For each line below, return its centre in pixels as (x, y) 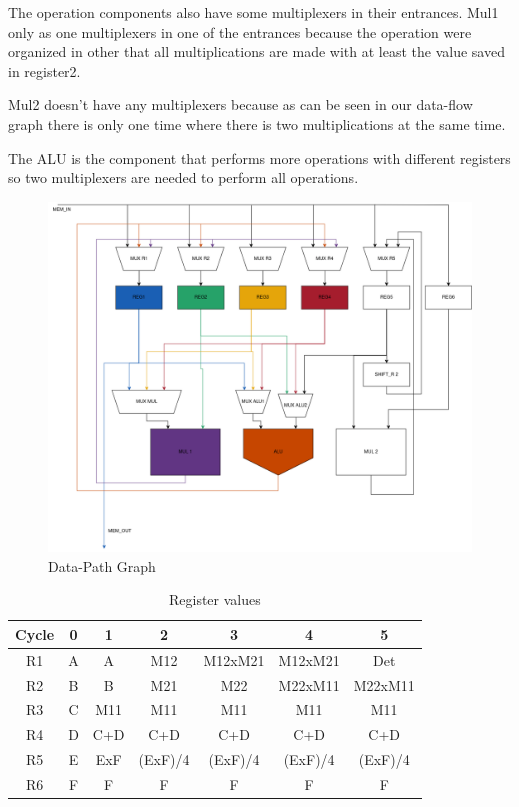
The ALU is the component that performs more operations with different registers (259, 157)
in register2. (44, 70)
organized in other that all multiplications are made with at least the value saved (256, 51)
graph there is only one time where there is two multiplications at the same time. (257, 123)
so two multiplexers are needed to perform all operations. (183, 177)
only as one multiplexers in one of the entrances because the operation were (240, 31)
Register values (214, 599)
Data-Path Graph (102, 565)
